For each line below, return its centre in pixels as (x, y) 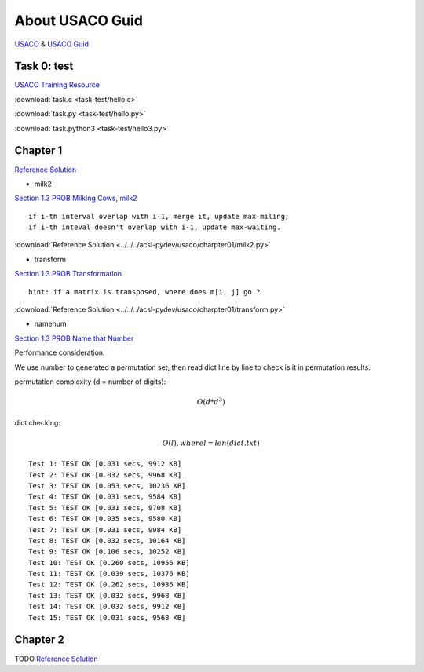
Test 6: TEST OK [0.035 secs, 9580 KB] (105, 519)
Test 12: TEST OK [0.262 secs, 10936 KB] (109, 584)
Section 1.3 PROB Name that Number (74, 338)
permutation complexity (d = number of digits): (90, 382)
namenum (50, 324)
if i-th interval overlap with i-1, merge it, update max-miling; (159, 216)
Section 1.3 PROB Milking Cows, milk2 (76, 198)
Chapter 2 (39, 640)
